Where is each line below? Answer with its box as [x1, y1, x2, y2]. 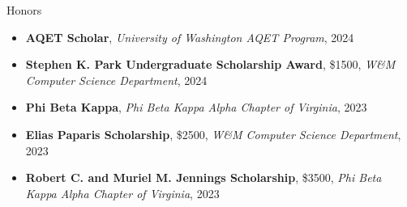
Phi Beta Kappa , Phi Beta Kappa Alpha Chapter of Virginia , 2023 [25, 99, 367, 116]
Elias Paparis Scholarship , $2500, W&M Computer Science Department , [25, 125, 401, 142]
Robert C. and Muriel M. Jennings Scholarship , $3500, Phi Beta [25, 169, 382, 186]
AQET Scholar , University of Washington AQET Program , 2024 [25, 28, 354, 45]
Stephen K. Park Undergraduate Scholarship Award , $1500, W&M [25, 56, 396, 73]
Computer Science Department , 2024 [25, 71, 208, 88]
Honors [6, 2, 42, 18]
